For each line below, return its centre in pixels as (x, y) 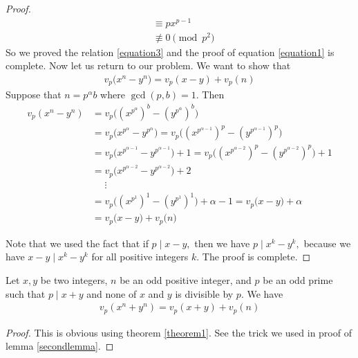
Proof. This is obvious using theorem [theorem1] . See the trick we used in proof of (179, 332)
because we (327, 243)
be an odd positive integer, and (186, 280)
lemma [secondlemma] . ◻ (60, 346)
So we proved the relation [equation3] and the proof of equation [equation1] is (170, 52)
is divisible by (204, 293)
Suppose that (34, 95)
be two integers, (74, 280)
